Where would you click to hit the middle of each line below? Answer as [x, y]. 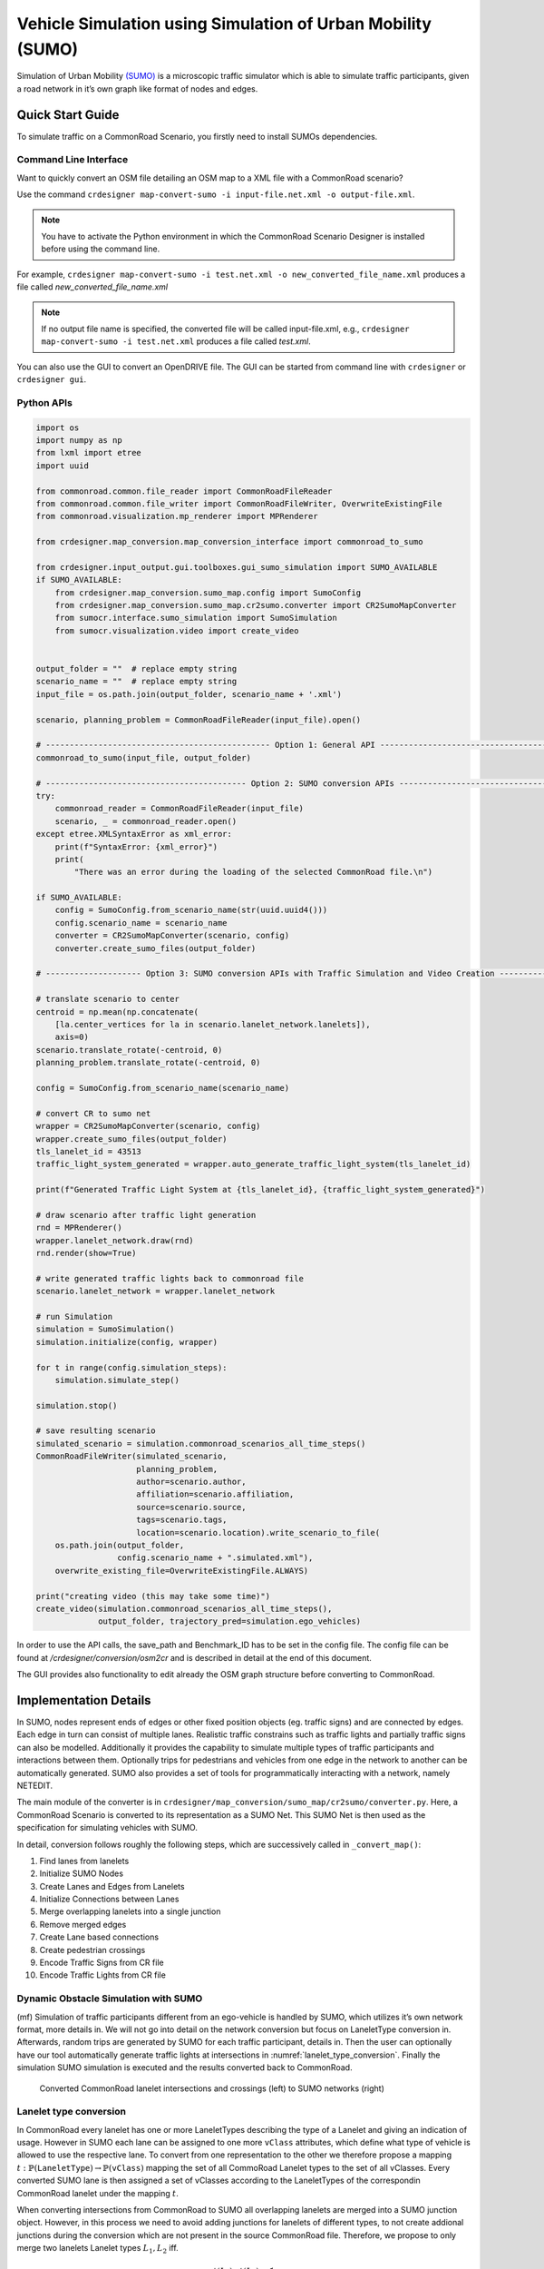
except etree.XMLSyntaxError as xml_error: [134, 834]
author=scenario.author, [191, 1482]
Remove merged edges [83, 1924]
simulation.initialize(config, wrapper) [126, 1342]
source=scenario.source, [191, 1507]
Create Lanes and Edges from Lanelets [112, 1886]
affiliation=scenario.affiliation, [215, 1494]
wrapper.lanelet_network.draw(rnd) [115, 1240]
